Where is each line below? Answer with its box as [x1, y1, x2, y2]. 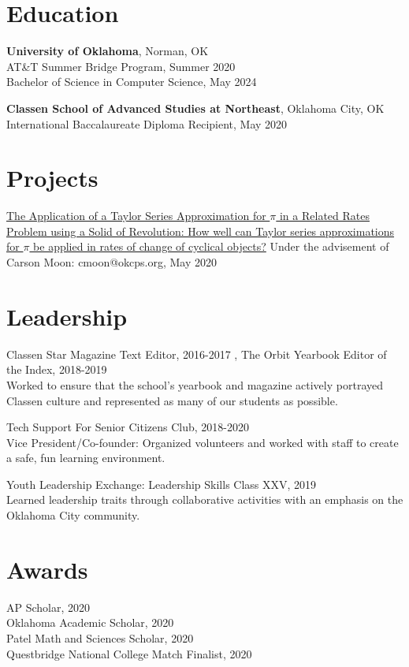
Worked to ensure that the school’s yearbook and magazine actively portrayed [6, 376, 383, 393]
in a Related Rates [279, 207, 370, 224]
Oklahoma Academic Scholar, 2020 [6, 614, 174, 631]
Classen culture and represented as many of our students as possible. [6, 392, 338, 408]
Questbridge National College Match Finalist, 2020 [6, 645, 252, 661]
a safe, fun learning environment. [6, 449, 165, 466]
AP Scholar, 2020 [6, 598, 91, 615]
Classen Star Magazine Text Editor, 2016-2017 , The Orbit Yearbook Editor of [6, 345, 387, 362]
